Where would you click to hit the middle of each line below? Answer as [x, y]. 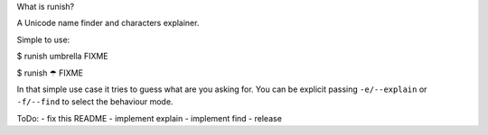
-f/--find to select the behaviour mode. [95, 102]
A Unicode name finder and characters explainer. [108, 23]
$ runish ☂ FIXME [50, 73]
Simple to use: [43, 40]
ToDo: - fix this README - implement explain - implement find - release [149, 118]
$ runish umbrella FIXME [62, 56]
